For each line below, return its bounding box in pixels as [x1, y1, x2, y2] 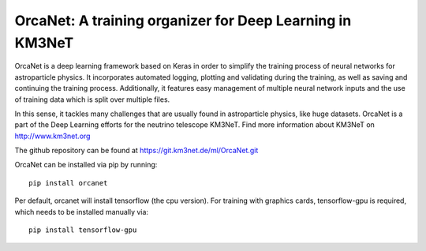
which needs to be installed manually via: [14, 207, 149, 216]
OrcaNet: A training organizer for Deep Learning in [14, 12, 352, 29]
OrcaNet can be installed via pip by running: [14, 160, 158, 170]
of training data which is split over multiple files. [14, 95, 170, 104]
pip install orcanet [28, 178, 108, 187]
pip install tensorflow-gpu [28, 226, 137, 234]
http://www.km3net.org [14, 131, 91, 140]
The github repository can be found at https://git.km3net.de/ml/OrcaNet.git [14, 146, 259, 155]
